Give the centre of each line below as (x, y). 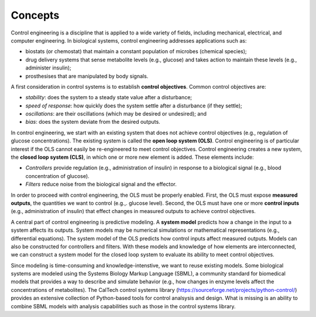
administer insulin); (48, 68)
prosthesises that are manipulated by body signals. (87, 76)
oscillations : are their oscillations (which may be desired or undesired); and (116, 114)
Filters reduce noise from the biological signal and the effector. (101, 184)
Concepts (35, 15)
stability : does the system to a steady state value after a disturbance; (109, 97)
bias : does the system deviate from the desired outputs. (93, 122)
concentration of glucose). (58, 176)
